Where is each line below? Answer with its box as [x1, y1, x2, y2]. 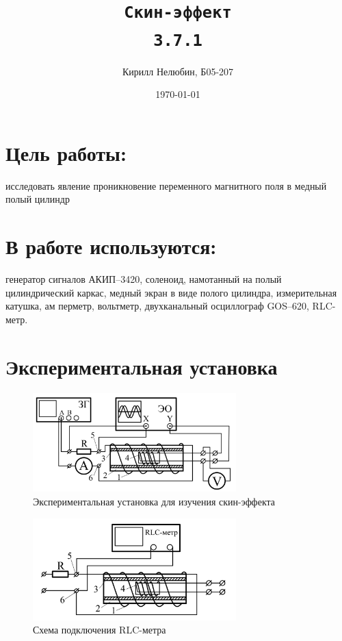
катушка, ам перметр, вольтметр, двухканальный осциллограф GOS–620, [5, 299, 309, 313]
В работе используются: [5, 232, 217, 260]
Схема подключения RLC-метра [33, 623, 166, 637]
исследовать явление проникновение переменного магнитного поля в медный [5, 178, 327, 192]
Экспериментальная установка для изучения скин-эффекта [33, 494, 276, 508]
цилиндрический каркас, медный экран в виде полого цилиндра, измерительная [5, 285, 337, 299]
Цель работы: [5, 138, 127, 166]
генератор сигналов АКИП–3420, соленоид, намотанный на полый [5, 272, 282, 286]
